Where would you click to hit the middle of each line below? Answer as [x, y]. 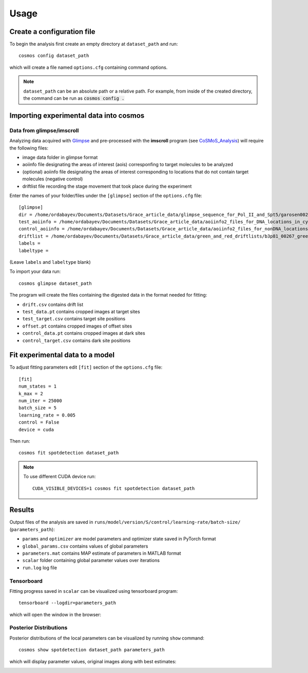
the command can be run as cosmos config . [74, 98]
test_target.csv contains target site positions [74, 319]
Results [22, 510]
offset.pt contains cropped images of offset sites [77, 326]
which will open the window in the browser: [55, 614]
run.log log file [40, 568]
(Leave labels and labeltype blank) [50, 262]
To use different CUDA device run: [60, 477]
